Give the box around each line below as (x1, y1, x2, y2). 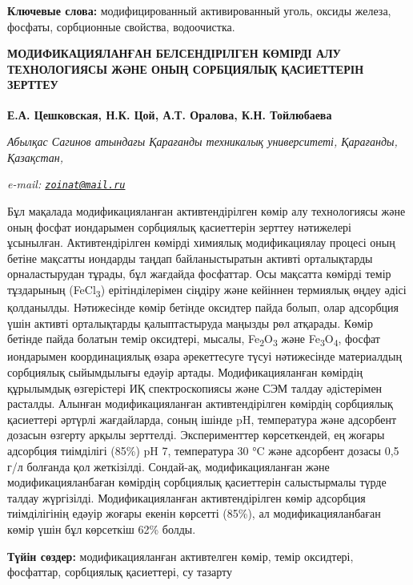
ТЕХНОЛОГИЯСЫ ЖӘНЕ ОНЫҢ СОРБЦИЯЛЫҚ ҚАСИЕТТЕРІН (7, 60, 364, 77)
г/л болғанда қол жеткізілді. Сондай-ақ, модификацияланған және (7, 458, 330, 474)
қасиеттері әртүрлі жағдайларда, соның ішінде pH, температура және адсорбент (7, 410, 397, 427)
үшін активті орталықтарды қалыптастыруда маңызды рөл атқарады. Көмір (7, 314, 373, 331)
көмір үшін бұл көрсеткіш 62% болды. (7, 521, 196, 537)
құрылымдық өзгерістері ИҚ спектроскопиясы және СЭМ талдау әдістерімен (7, 379, 383, 396)
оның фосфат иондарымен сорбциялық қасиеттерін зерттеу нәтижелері (7, 218, 351, 235)
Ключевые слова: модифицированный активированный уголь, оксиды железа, (7, 2, 391, 18)
